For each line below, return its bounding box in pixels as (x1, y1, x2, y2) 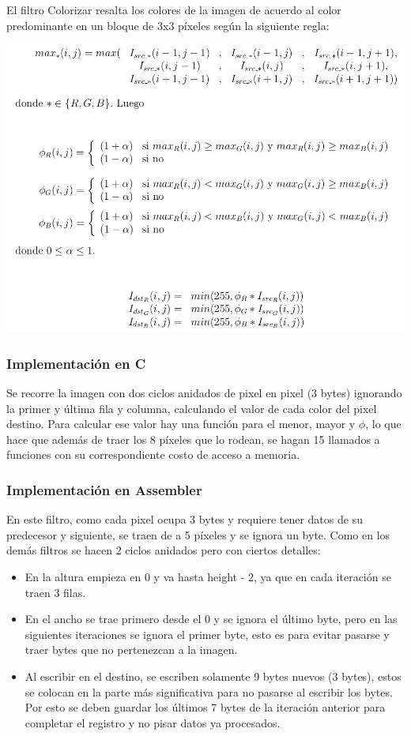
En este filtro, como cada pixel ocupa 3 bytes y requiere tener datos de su (6, 511, 363, 528)
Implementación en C (6, 353, 146, 373)
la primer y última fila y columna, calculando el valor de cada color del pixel (6, 400, 377, 416)
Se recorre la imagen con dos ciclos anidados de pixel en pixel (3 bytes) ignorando (6, 385, 402, 401)
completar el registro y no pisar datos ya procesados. (25, 714, 281, 730)
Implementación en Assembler (6, 479, 202, 499)
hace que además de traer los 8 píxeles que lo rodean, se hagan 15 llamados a (6, 430, 380, 447)
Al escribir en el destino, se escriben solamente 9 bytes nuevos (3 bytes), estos (25, 667, 402, 684)
